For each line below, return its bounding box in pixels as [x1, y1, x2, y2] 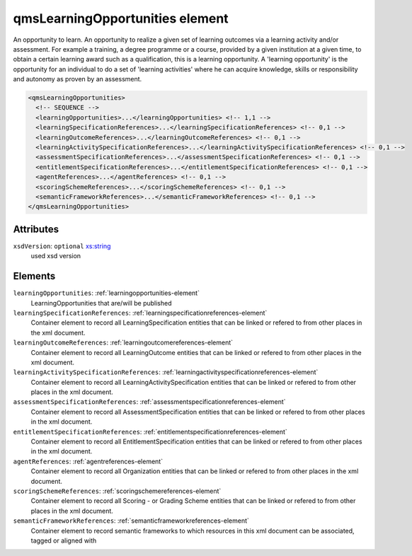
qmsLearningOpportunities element [13, 11, 229, 26]
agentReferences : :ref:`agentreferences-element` [13, 457, 163, 465]
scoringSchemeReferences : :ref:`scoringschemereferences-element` [13, 487, 222, 495]
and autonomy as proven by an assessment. [13, 75, 142, 83]
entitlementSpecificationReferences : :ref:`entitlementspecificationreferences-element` [13, 427, 288, 436]
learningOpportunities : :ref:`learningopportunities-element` [13, 289, 200, 297]
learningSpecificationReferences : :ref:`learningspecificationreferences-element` [13, 308, 268, 317]
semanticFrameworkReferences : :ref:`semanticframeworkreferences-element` [13, 516, 249, 525]
